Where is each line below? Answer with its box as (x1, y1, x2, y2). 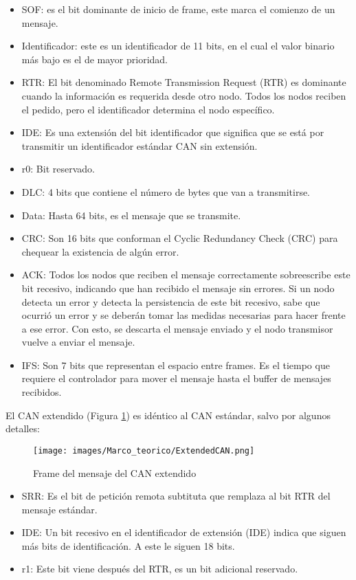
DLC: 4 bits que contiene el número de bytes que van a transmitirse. (21, 184, 311, 199)
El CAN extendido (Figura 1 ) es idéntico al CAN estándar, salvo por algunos (5, 408, 331, 422)
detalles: (5, 421, 40, 436)
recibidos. (21, 385, 62, 399)
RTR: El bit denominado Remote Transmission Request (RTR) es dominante (21, 75, 346, 89)
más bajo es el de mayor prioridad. (21, 52, 168, 66)
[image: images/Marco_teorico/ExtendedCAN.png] (33, 445, 255, 456)
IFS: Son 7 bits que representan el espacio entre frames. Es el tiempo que (21, 357, 330, 372)
